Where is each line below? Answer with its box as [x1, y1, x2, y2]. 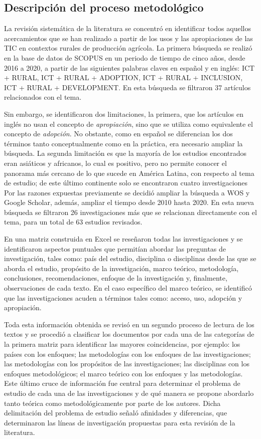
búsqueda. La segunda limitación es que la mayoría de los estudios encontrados [4, 148, 247, 158]
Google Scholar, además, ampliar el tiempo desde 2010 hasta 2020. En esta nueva [4, 197, 254, 207]
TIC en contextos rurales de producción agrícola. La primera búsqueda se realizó [4, 43, 252, 53]
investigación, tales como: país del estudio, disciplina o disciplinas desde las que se [4, 253, 256, 264]
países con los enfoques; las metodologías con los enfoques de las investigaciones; [4, 348, 251, 359]
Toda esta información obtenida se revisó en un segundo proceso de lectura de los [4, 319, 254, 329]
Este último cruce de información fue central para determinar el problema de [4, 378, 240, 388]
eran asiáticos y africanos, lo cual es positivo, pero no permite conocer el [4, 157, 227, 168]
